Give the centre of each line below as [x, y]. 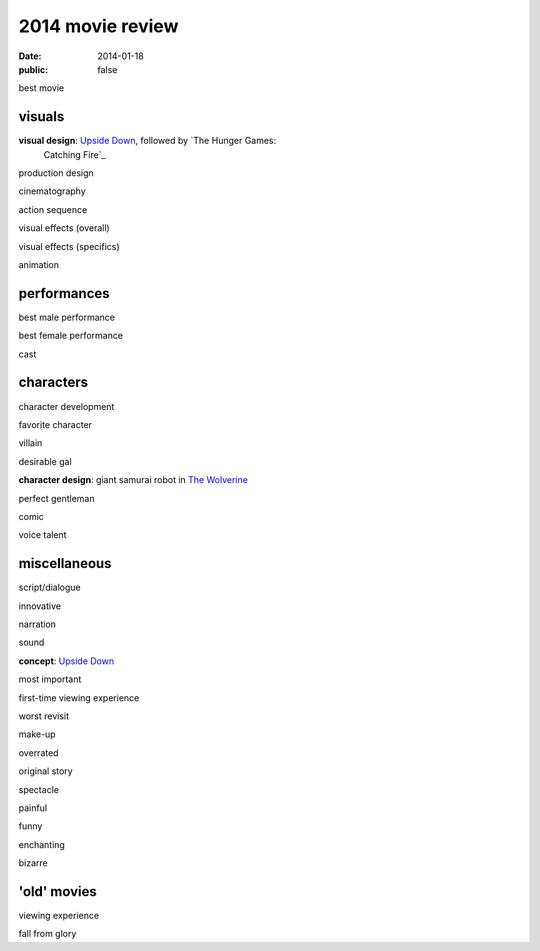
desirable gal [45, 461]
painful [33, 807]
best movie [41, 88]
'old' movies [57, 891]
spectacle [39, 789]
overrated [38, 752]
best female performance [71, 336]
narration [37, 624]
